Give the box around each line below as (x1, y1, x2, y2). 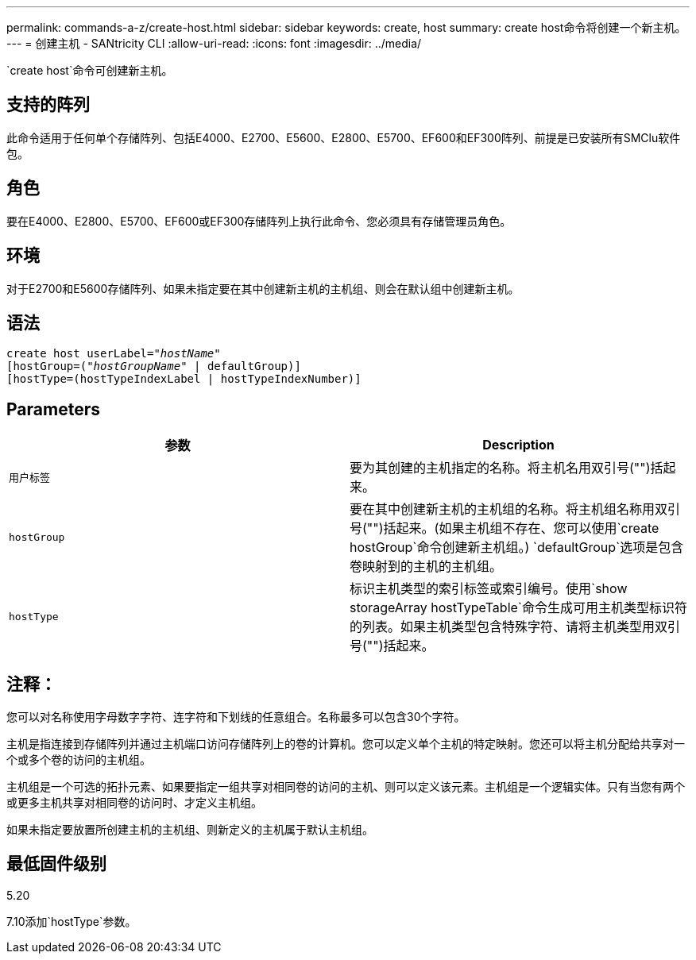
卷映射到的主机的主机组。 (350, 558, 503, 575)
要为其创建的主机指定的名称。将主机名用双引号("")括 (350, 460, 663, 476)
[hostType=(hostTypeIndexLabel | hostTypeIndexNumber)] (6, 372, 362, 386)
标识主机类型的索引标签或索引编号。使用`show (350, 580, 628, 597)
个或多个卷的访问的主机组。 (6, 753, 151, 767)
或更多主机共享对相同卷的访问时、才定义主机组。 (6, 796, 262, 810)
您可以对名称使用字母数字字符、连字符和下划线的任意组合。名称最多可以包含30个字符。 (6, 710, 466, 724)
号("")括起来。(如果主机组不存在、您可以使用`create (350, 520, 659, 537)
